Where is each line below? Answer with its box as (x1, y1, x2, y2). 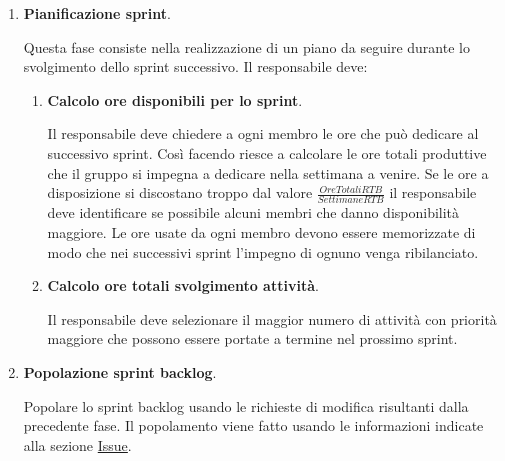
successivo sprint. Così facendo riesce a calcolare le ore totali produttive (47, 142, 487, 163)
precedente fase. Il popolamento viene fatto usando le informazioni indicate (23, 415, 484, 436)
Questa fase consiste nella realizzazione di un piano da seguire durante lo (23, 36, 470, 57)
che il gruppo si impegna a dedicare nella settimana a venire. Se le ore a (47, 162, 489, 183)
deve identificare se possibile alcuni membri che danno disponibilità (47, 202, 460, 223)
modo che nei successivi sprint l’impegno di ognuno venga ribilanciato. (47, 241, 479, 262)
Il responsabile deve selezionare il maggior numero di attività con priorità (47, 308, 497, 329)
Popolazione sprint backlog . (23, 362, 217, 383)
